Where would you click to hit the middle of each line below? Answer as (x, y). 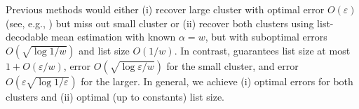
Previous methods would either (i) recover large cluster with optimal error (165, 9)
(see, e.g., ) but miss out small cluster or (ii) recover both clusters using (160, 23)
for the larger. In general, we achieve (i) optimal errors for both (217, 81)
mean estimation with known (113, 37)
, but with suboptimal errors (266, 37)
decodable (27, 37)
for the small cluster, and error (232, 65)
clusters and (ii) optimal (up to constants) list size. (115, 96)
